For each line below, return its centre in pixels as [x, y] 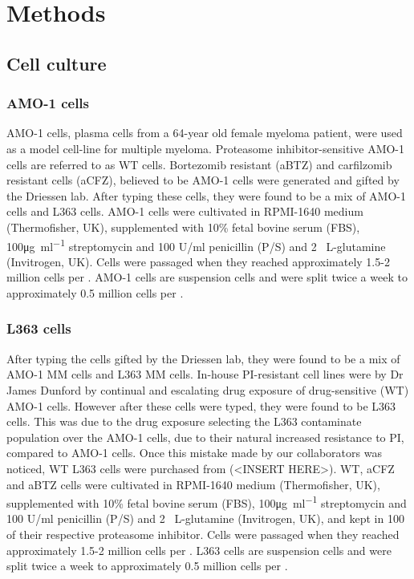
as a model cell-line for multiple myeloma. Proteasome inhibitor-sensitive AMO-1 [206, 148]
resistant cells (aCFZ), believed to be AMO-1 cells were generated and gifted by [203, 180]
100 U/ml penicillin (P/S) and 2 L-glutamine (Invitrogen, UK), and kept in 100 [205, 518]
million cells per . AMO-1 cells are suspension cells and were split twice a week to [207, 277]
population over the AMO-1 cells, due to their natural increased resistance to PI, [205, 437]
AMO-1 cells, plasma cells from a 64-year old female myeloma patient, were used [205, 133]
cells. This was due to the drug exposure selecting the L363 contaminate [184, 421]
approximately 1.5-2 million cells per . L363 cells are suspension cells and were [199, 550]
